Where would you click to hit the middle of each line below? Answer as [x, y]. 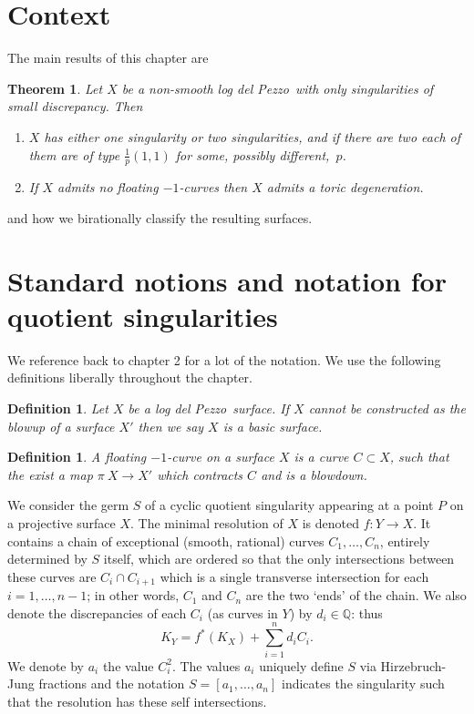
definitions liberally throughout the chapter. [130, 377]
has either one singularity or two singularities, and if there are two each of [252, 136]
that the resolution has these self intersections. [137, 701]
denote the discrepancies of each [97, 612]
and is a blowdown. [314, 474]
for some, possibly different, [252, 154]
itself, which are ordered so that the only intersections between [279, 559]
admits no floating [108, 187]
